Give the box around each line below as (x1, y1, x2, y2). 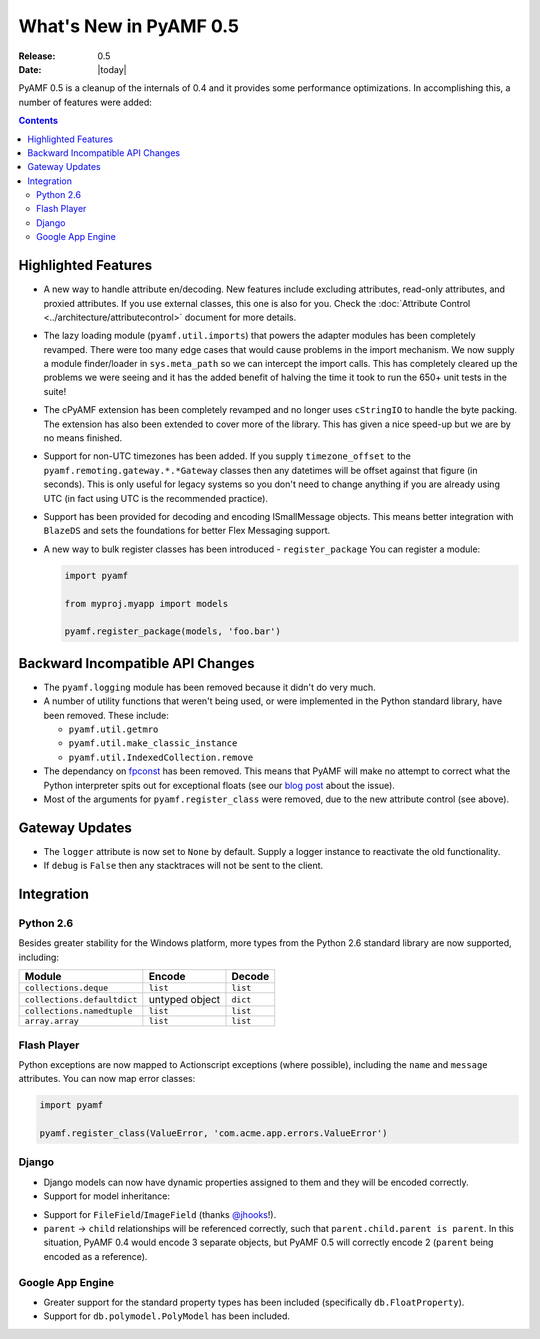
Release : (18, 50, 56, 62)
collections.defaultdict (24, 994, 138, 1005)
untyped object (148, 993, 221, 1007)
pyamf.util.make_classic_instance (68, 738, 238, 749)
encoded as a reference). (43, 1250, 148, 1262)
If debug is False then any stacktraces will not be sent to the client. (43, 860, 324, 872)
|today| (97, 63, 127, 75)
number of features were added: (18, 96, 152, 108)
